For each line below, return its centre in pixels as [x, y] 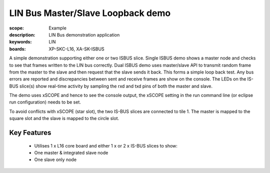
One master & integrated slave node [71, 153]
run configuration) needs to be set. [45, 102]
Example [58, 28]
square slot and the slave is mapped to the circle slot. [64, 118]
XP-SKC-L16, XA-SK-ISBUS [76, 49]
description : [22, 34]
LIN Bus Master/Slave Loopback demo [90, 13]
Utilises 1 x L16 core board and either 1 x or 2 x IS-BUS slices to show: [106, 145]
